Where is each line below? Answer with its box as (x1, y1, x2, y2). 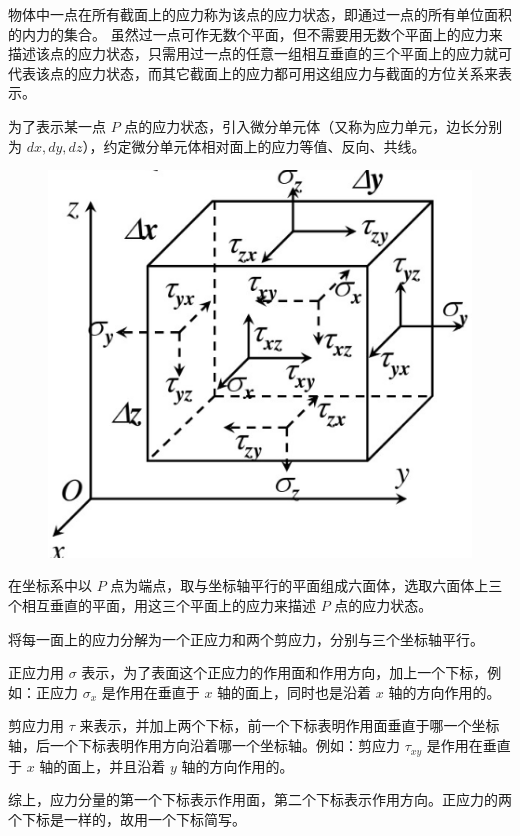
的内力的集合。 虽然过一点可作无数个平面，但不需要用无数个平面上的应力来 (8, 23, 503, 44)
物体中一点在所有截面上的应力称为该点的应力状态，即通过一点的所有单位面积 (8, 4, 512, 24)
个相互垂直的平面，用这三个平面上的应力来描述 (8, 595, 316, 616)
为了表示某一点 (8, 115, 106, 136)
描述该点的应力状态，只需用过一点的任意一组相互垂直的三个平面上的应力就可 (8, 43, 512, 64)
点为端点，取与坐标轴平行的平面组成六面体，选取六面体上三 (110, 575, 503, 596)
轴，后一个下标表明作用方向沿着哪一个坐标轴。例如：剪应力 (8, 735, 400, 756)
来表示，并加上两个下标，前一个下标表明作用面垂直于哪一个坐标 (79, 715, 500, 736)
